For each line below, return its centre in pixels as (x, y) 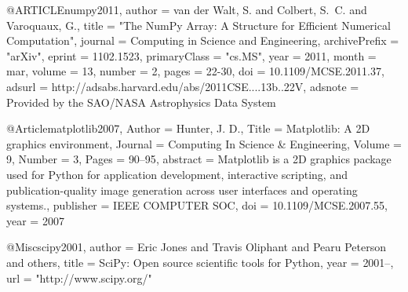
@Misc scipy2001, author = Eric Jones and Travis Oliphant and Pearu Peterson (197, 247)
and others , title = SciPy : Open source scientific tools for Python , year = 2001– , (200, 262)
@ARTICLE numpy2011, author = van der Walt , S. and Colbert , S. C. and (187, 9)
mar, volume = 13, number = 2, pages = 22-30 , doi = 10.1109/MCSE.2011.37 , (195, 71)
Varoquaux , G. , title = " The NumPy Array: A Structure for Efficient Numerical (199, 25)
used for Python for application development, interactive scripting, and (177, 174)
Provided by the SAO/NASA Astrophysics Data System (141, 102)
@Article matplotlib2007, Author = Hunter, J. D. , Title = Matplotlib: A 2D (188, 128)
